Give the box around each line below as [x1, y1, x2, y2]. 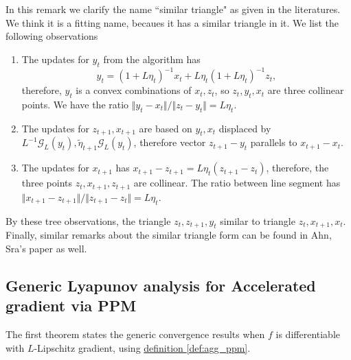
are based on [139, 121, 192, 135]
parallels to [250, 135, 297, 149]
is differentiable [275, 327, 341, 341]
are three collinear [267, 83, 344, 97]
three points [21, 176, 73, 190]
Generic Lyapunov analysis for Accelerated [5, 274, 316, 296]
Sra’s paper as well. [5, 241, 87, 255]
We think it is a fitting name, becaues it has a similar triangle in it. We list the [5, 15, 339, 29]
